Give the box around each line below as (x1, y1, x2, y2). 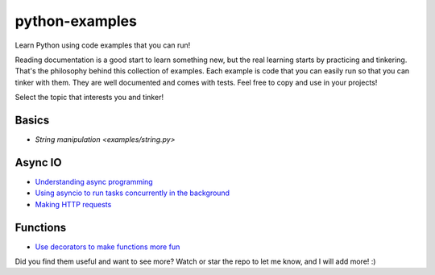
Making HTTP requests (35, 199, 112, 209)
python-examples (14, 12, 137, 30)
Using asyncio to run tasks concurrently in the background (35, 188, 230, 198)
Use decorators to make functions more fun (35, 242, 180, 252)
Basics (14, 113, 50, 127)
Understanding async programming (35, 177, 153, 186)
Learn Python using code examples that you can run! (14, 40, 191, 50)
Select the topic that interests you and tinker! (14, 93, 164, 102)
